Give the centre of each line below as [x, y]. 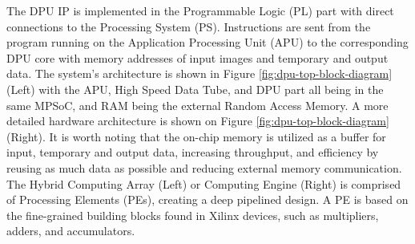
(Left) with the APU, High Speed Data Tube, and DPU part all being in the [195, 89]
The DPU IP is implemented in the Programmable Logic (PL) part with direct [200, 10]
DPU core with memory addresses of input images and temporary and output [197, 57]
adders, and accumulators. [71, 231]
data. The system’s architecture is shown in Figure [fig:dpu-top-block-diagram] [199, 73]
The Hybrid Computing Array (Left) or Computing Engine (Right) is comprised [204, 183]
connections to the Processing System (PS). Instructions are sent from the [189, 26]
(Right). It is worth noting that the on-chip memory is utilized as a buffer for [196, 136]
